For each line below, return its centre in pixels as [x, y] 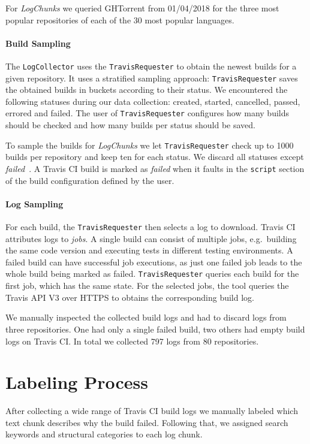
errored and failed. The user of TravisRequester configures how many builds [148, 113]
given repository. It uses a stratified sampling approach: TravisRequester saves [152, 78]
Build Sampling [38, 43]
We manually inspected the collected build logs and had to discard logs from [146, 317]
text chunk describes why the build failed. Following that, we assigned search [147, 422]
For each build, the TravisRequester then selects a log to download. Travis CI [151, 227]
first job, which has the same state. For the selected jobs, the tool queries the [147, 286]
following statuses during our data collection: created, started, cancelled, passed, [153, 101]
